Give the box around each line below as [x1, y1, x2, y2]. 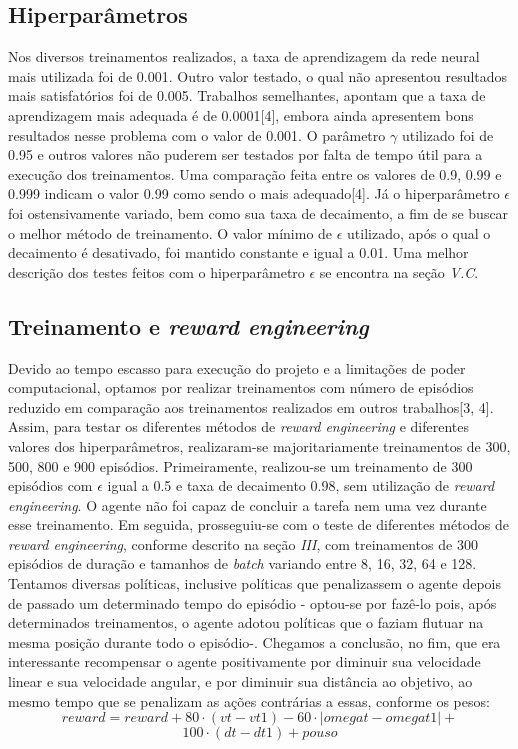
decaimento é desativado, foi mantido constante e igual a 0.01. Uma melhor [8, 242, 469, 263]
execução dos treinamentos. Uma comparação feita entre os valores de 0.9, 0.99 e [8, 163, 502, 184]
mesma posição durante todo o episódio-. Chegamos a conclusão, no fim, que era [8, 631, 501, 652]
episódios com [8, 475, 93, 496]
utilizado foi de [401, 124, 494, 145]
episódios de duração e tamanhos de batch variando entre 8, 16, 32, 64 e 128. [8, 553, 477, 574]
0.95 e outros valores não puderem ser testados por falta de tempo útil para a [8, 144, 483, 165]
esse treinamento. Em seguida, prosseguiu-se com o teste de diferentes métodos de [8, 514, 510, 535]
